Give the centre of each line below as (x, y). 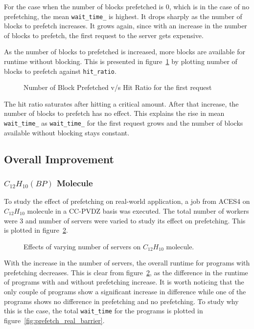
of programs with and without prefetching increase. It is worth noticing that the (124, 282)
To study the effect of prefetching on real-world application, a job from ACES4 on (127, 201)
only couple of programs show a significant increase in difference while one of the (125, 292)
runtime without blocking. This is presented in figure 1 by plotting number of (121, 61)
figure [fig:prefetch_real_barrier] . (54, 320)
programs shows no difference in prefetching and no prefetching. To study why (121, 301)
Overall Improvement (59, 159)
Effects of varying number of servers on (82, 246)
